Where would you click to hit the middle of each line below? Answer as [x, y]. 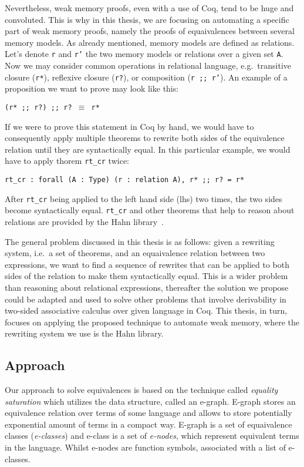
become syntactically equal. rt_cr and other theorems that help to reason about [150, 210]
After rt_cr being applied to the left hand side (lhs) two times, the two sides [143, 198]
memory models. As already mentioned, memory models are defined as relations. [150, 42]
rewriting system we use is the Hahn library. [84, 333]
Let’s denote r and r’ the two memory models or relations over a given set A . [144, 54]
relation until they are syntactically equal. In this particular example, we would [148, 149]
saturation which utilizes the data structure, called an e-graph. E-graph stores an [150, 401]
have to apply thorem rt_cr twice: [67, 161]
